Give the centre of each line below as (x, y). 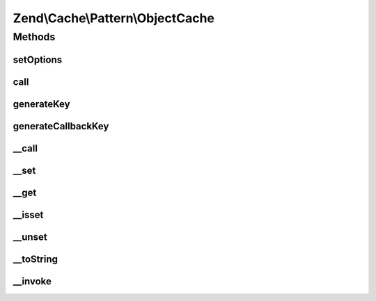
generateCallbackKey (61, 126)
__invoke (32, 281)
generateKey (41, 104)
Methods (34, 37)
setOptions (38, 59)
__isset (28, 214)
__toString (36, 259)
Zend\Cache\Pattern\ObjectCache (114, 18)
